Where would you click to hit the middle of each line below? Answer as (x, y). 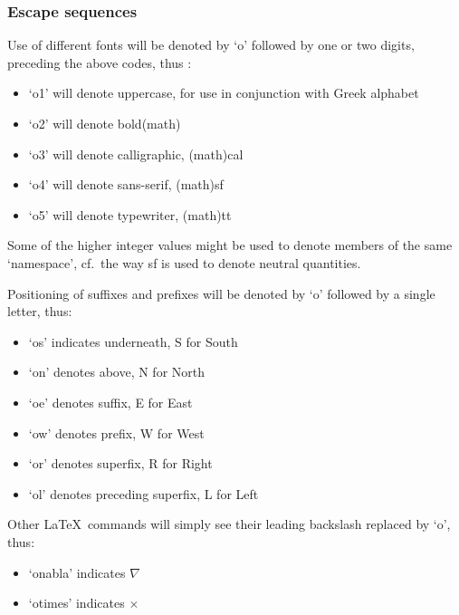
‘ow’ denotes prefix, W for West (116, 432)
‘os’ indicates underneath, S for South (133, 341)
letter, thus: (40, 311)
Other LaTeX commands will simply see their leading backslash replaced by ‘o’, (229, 524)
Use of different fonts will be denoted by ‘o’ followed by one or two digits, (211, 45)
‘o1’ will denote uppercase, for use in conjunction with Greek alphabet (224, 93)
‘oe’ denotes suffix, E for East (110, 402)
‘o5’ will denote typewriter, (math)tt (130, 214)
